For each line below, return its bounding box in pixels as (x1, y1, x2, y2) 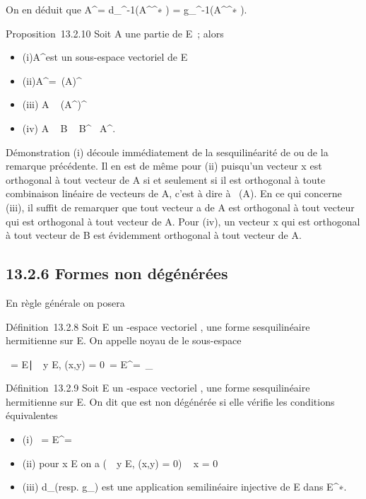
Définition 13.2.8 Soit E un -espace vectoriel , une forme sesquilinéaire (6, 319, 310, 334)
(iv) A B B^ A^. (22, 120, 116, 135)
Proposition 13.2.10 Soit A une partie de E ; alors (6, 25, 224, 40)
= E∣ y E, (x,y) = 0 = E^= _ (10, 356, 153, 371)
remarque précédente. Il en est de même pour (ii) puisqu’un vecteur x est (6, 158, 322, 173)
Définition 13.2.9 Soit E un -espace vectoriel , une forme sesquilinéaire (6, 380, 310, 395)
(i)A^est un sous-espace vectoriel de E (22, 49, 188, 64)
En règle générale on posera (6, 295, 125, 310)
